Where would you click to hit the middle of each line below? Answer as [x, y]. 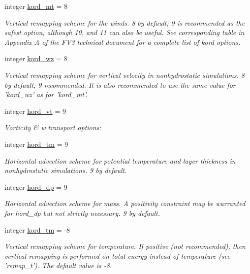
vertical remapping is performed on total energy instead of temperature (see [117, 256]
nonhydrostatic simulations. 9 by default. [66, 170]
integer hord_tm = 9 [36, 144]
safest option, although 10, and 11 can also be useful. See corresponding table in [125, 32]
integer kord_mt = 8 [36, 6]
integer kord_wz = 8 [36, 58]
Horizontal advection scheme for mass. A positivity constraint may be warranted [125, 203]
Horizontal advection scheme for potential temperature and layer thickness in [120, 160]
